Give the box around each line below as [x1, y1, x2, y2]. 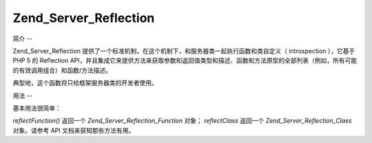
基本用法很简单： [12, 104, 61, 112]
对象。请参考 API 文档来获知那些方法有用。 [12, 126, 135, 134]
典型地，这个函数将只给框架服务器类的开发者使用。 [12, 79, 158, 87]
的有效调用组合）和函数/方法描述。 [12, 66, 112, 74]
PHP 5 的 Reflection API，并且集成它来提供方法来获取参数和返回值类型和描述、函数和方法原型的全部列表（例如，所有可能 [12, 56, 358, 65]
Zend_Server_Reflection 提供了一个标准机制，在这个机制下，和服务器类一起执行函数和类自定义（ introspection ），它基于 [12, 47, 355, 55]
